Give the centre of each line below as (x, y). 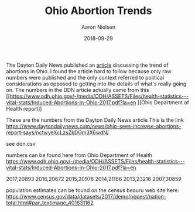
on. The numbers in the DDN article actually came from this (78, 90)
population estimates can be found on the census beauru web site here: (93, 190)
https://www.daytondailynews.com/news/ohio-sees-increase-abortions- (94, 126)
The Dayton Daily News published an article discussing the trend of (87, 65)
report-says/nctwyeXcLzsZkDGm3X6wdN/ (58, 132)
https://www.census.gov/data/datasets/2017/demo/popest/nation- (86, 196)
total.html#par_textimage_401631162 (50, 203)
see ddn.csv (21, 143)
